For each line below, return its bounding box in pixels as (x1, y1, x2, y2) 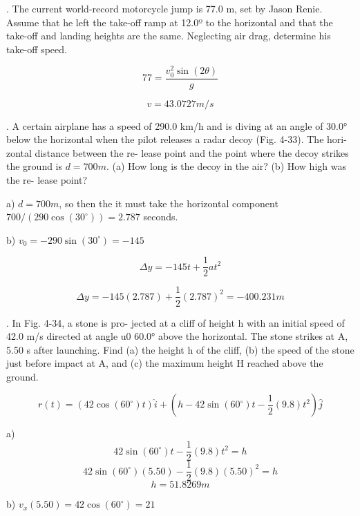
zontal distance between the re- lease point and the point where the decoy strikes (6, 145, 349, 160)
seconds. (143, 209, 178, 224)
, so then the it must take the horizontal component (59, 195, 278, 210)
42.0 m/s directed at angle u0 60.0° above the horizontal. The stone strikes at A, (6, 329, 348, 343)
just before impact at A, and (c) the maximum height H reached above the (6, 356, 323, 370)
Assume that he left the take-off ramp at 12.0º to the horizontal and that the (6, 15, 333, 29)
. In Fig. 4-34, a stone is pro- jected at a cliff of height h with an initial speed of (6, 315, 345, 329)
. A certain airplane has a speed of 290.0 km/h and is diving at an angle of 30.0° (6, 118, 348, 133)
